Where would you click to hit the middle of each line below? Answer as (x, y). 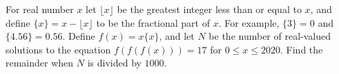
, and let (177, 36)
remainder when (40, 63)
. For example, (249, 22)
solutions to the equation (58, 49)
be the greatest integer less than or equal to (209, 9)
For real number (40, 9)
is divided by (114, 63)
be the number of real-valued (270, 36)
